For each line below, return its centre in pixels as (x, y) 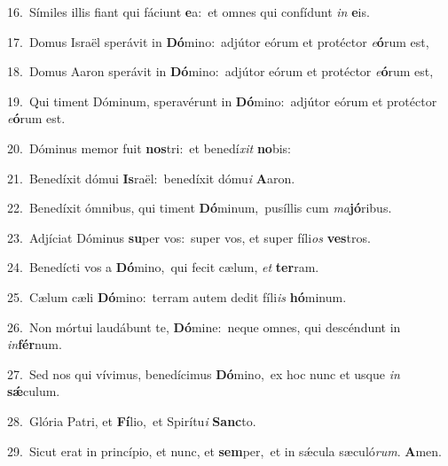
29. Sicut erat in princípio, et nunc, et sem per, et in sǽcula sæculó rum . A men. (224, 450)
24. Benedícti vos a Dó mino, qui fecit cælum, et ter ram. (163, 267)
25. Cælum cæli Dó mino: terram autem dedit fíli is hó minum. (177, 296)
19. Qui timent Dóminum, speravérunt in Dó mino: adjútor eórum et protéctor (222, 101)
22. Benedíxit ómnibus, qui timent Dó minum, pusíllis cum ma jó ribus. (200, 208)
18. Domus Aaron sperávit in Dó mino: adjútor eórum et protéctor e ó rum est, (220, 71)
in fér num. (35, 344)
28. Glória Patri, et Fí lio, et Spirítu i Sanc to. (132, 420)
